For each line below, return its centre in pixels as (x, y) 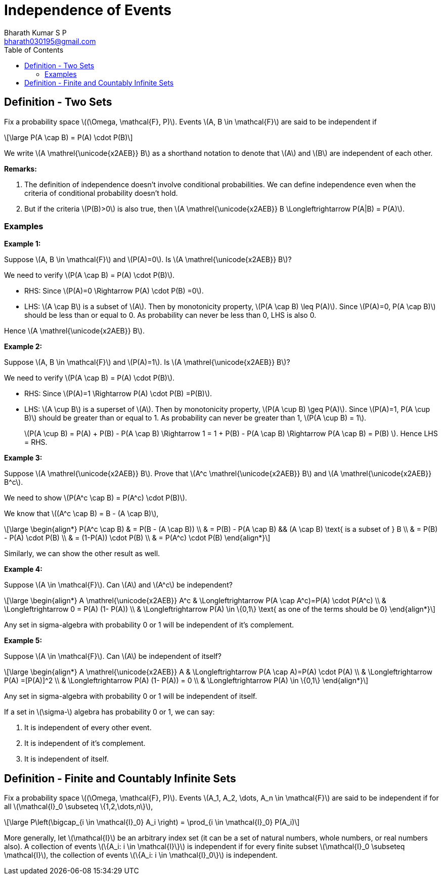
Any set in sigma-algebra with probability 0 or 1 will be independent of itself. (131, 696)
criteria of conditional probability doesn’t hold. (101, 193)
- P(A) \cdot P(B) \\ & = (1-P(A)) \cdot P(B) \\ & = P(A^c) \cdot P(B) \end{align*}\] (137, 538)
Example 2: (23, 347)
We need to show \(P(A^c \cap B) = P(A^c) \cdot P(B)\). (96, 498)
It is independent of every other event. (88, 728)
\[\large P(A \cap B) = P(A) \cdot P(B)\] (69, 137)
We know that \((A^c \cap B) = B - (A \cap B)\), (81, 514)
